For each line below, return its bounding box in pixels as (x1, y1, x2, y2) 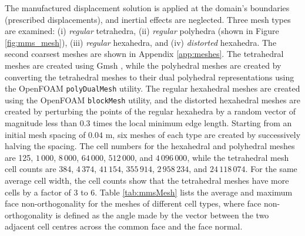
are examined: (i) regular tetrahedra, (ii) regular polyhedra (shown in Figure (5, 25, 279, 37)
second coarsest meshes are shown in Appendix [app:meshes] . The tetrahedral (5, 48, 284, 60)
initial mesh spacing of (5, 128, 86, 140)
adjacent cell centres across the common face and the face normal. (5, 220, 243, 232)
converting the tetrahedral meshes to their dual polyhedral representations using (5, 70, 294, 83)
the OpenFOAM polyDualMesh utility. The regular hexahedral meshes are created (5, 82, 300, 95)
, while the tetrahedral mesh (187, 151, 289, 163)
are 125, (5, 151, 33, 163)
